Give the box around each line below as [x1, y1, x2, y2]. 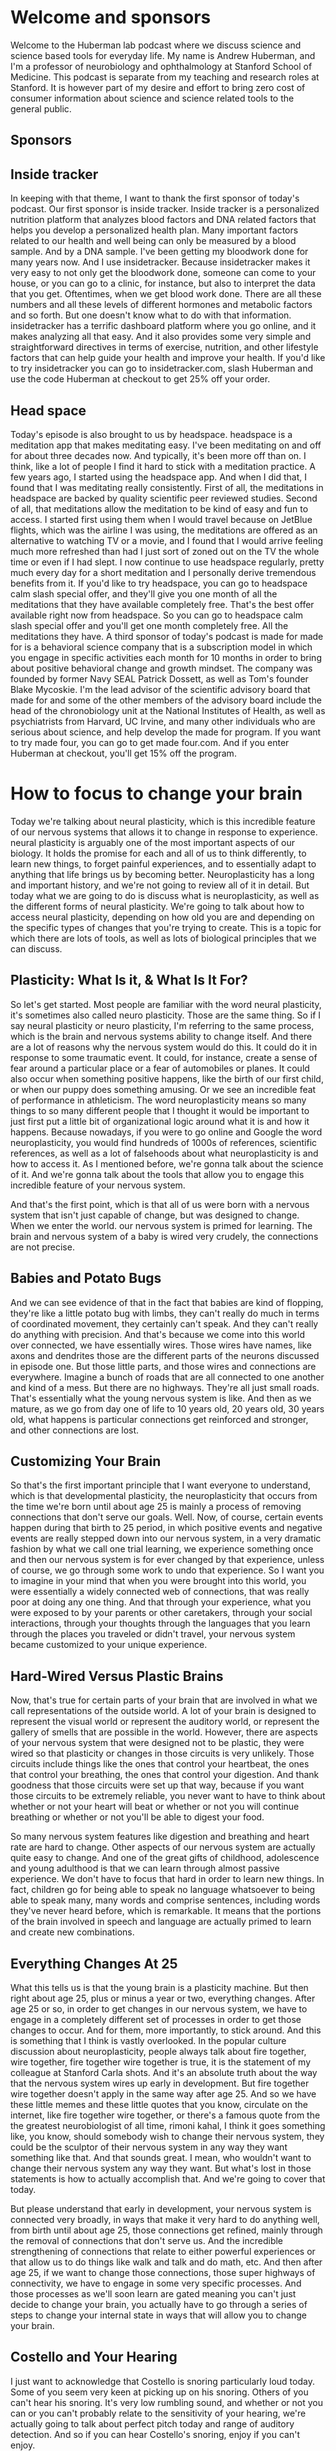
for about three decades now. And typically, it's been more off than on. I [10, 449, 307, 461]
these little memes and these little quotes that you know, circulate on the [10, 2098, 308, 2110]
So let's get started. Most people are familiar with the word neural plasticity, [10, 998, 322, 1010]
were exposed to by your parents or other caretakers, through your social [10, 1607, 313, 1619]
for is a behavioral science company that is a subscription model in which [10, 641, 313, 653]
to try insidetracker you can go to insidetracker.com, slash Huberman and [10, 362, 314, 375]
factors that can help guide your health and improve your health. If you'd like [10, 352, 326, 364]
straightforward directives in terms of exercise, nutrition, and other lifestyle [10, 341, 319, 353]
